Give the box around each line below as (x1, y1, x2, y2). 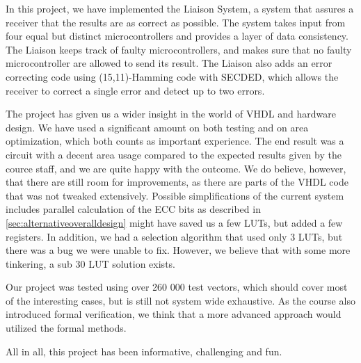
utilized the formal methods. (6, 321, 127, 335)
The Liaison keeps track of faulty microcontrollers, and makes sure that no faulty (6, 42, 352, 56)
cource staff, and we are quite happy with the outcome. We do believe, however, (6, 161, 346, 175)
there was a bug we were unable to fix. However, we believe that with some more (6, 243, 351, 257)
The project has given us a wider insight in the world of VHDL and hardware (6, 106, 336, 121)
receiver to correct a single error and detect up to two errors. (6, 83, 265, 97)
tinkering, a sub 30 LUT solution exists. (6, 256, 175, 271)
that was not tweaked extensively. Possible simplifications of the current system (6, 188, 344, 202)
